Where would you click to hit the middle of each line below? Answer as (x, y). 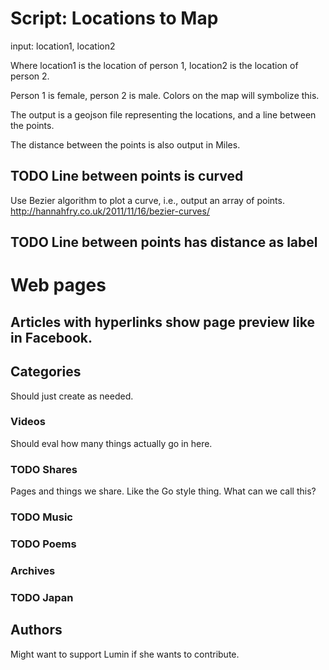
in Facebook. (51, 337)
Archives (33, 570)
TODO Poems (43, 544)
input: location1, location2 (63, 46)
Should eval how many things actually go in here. (111, 443)
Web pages (58, 285)
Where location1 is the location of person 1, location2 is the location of (154, 65)
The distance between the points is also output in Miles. (125, 144)
